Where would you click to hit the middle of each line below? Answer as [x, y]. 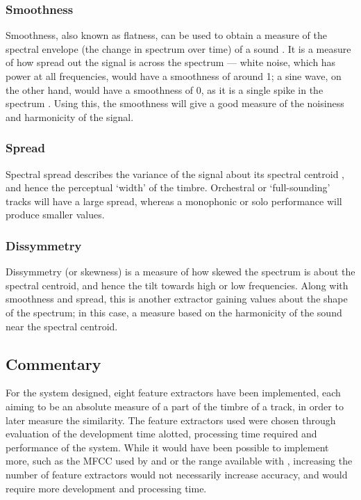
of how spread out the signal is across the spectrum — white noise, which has [171, 62]
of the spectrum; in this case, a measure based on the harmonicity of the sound [174, 312]
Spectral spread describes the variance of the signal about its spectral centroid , [175, 174]
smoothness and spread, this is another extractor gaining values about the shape [177, 299]
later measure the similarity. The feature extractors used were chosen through [171, 420]
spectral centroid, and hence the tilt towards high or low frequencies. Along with [177, 285]
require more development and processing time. [106, 488]
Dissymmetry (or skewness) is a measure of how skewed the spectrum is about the [180, 272]
